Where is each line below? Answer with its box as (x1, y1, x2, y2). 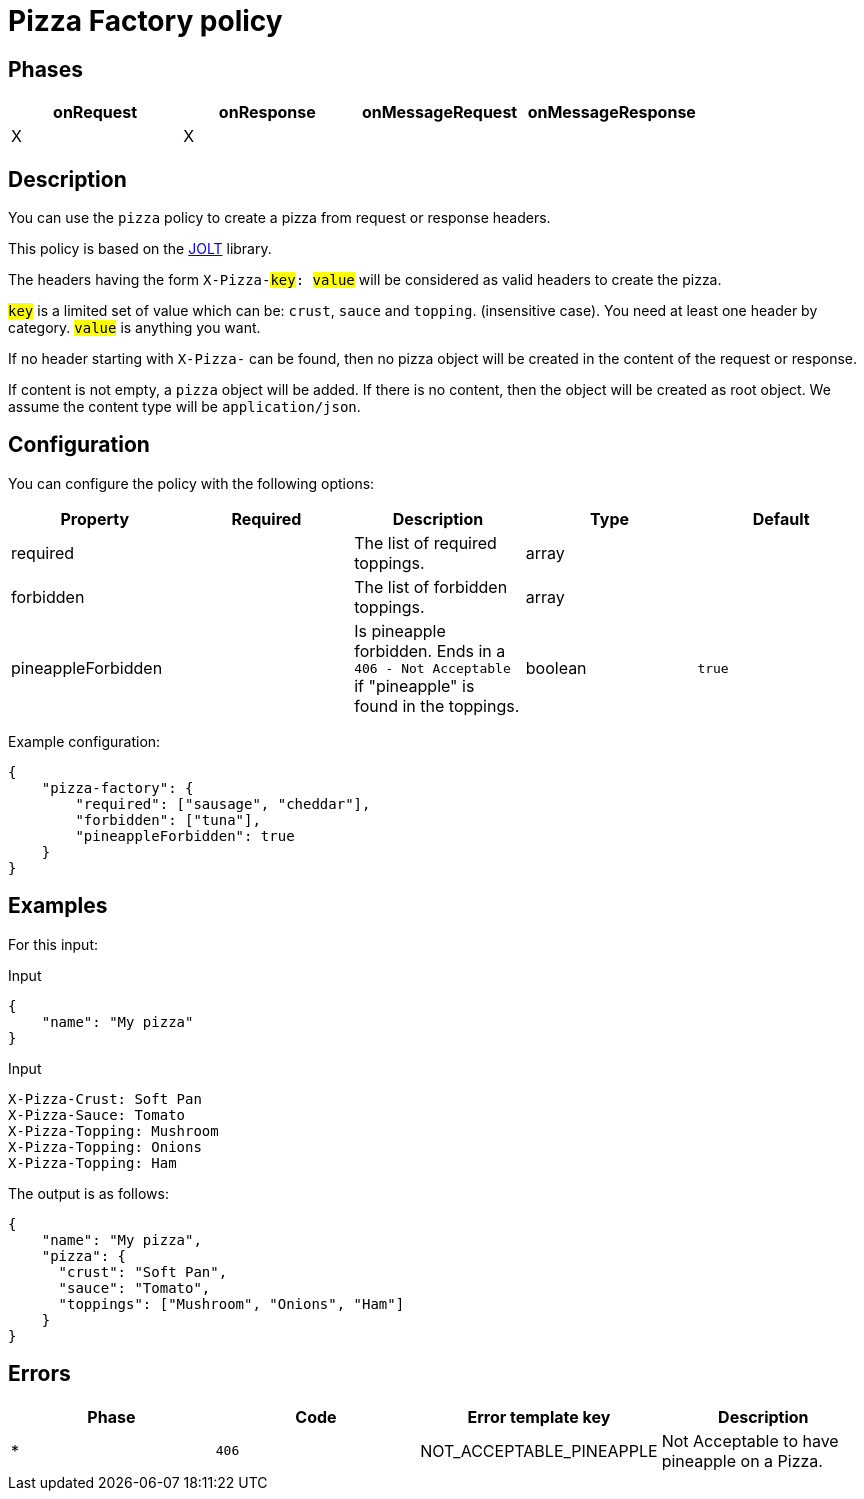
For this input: (8, 935, 99, 953)
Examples (8, 893, 108, 919)
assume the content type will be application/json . (8, 398, 361, 416)
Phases (8, 56, 83, 82)
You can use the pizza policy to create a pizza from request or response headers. (8, 209, 551, 227)
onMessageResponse (527, 102, 696, 123)
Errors (8, 1361, 71, 1387)
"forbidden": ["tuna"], (75, 811, 261, 828)
